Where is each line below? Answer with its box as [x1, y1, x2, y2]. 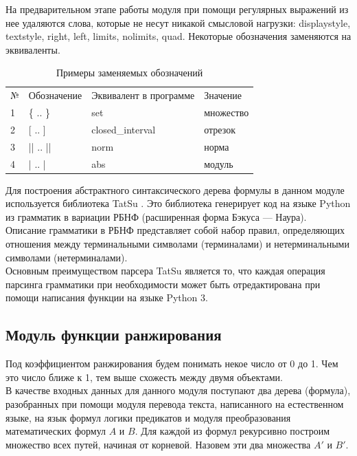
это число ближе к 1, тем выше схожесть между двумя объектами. [5, 369, 283, 384]
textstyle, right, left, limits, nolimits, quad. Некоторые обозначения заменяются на [5, 29, 352, 43]
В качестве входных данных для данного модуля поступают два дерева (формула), [5, 383, 351, 398]
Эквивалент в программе [91, 88, 195, 102]
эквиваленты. [5, 42, 60, 56]
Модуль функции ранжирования [5, 324, 222, 345]
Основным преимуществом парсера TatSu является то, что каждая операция [5, 263, 325, 278]
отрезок [204, 122, 235, 136]
